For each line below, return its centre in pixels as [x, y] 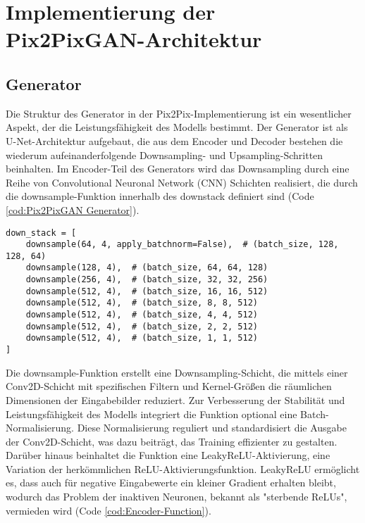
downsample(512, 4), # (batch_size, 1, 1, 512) [142, 338]
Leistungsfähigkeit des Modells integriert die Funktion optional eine [151, 414]
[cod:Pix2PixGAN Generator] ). [73, 209]
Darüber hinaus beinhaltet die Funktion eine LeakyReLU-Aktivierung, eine [168, 455]
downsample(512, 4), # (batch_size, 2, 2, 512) [142, 326]
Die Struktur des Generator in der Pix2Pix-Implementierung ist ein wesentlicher [179, 113]
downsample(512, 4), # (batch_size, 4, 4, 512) [142, 315]
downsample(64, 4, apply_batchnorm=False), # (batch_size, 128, [182, 245]
